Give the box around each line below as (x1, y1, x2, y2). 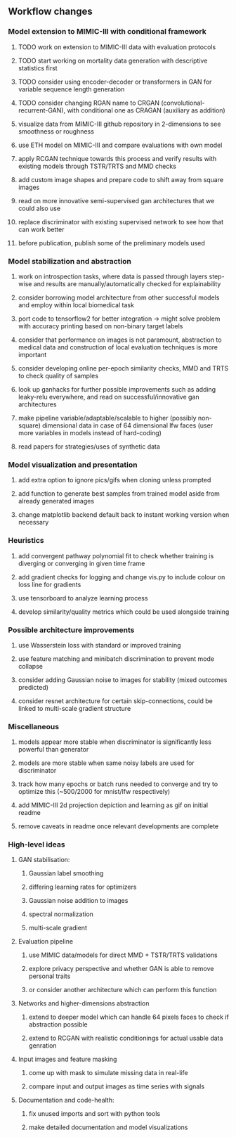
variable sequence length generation (18, 84, 125, 94)
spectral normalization (28, 910, 94, 918)
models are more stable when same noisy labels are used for (18, 759, 195, 767)
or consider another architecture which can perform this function (28, 986, 217, 994)
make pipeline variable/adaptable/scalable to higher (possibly (18, 413, 197, 422)
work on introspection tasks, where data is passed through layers (18, 272, 208, 281)
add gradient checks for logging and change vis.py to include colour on (18, 572, 225, 581)
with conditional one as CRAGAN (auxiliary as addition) (67, 105, 225, 115)
